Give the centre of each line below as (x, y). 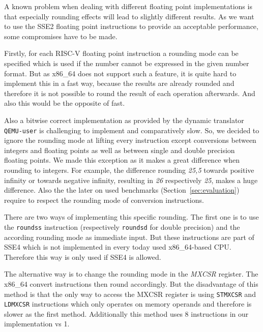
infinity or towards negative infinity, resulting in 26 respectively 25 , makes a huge (131, 180)
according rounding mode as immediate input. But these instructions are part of (129, 237)
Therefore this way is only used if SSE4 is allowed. (83, 256)
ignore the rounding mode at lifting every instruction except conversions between (130, 140)
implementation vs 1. (37, 324)
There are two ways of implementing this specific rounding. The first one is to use (131, 217)
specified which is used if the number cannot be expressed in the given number (127, 63)
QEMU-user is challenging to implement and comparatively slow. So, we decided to (132, 130)
